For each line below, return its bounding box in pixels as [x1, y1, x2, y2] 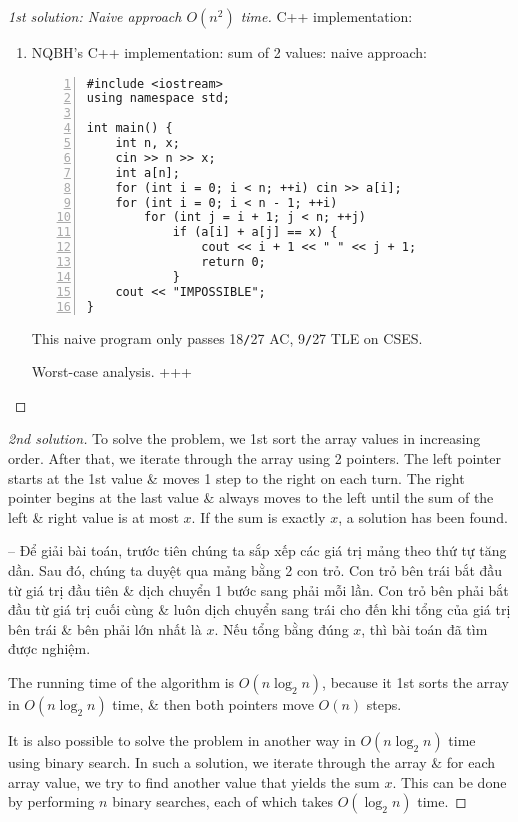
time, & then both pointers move [112, 693, 314, 714]
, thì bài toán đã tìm [361, 618, 488, 639]
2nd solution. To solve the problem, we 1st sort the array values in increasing [8, 428, 481, 449]
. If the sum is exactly [191, 506, 326, 527]
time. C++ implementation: [240, 6, 413, 26]
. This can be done [392, 771, 507, 792]
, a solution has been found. [338, 506, 508, 527]
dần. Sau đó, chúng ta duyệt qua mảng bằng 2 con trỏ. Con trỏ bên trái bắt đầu [8, 560, 503, 580]
